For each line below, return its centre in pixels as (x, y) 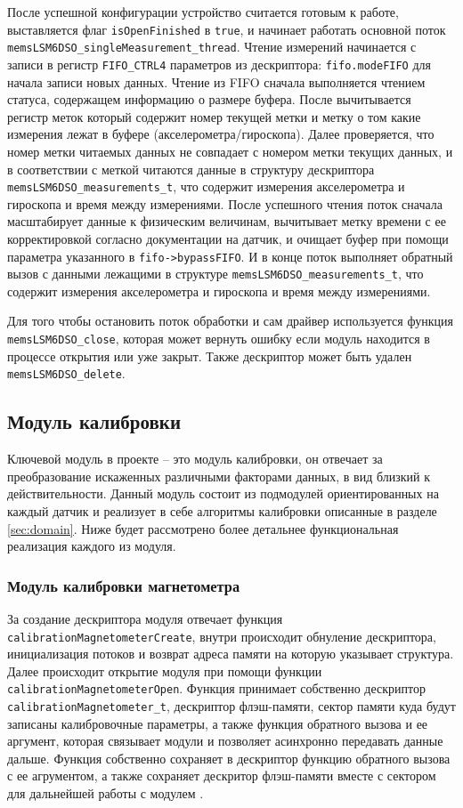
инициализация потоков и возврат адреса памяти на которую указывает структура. (231, 654)
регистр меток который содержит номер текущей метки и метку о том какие (214, 116)
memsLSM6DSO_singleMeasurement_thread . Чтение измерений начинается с (212, 47)
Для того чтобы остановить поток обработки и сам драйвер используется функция (230, 321)
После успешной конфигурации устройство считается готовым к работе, (203, 12)
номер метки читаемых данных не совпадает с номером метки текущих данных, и (230, 151)
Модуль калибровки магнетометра (124, 585)
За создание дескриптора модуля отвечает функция (145, 618)
